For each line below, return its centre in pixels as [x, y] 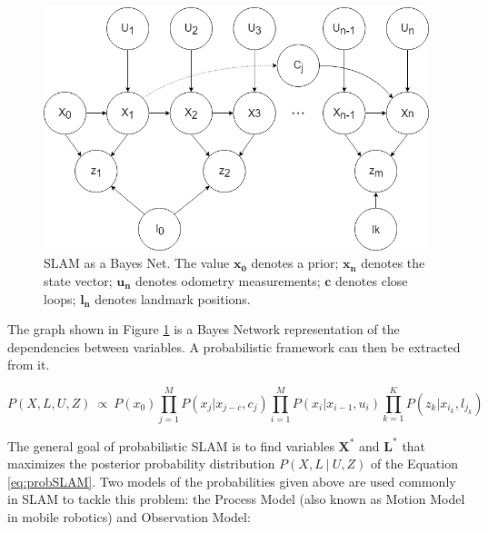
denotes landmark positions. [173, 298]
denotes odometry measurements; [228, 280]
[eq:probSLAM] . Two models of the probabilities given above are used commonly [232, 481]
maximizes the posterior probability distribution [141, 464]
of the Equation [414, 464]
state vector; [78, 280]
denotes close [372, 280]
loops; [60, 298]
